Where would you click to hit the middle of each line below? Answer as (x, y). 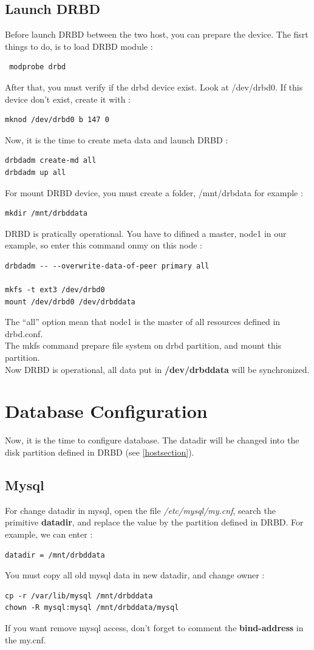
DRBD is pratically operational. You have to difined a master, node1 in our (146, 233)
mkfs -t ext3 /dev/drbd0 (55, 290)
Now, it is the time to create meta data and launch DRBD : (117, 139)
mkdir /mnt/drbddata (46, 214)
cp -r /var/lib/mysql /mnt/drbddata (79, 596)
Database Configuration (106, 411)
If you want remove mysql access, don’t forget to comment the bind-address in (154, 627)
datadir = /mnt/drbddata (55, 555)
